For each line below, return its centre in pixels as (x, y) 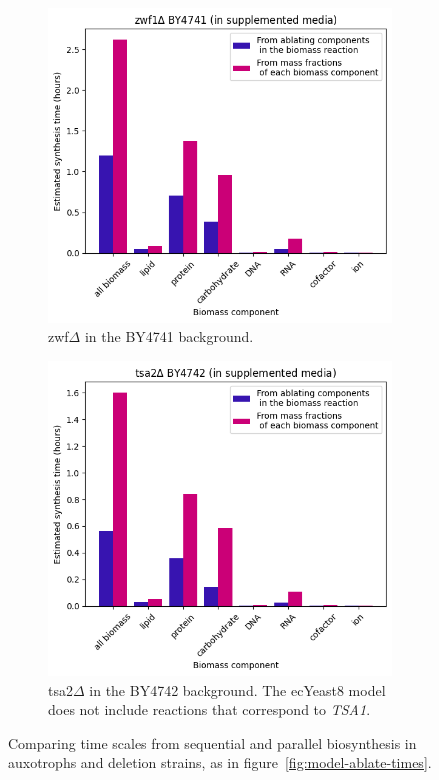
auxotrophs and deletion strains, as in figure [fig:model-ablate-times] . (220, 762)
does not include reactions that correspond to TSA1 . (209, 709)
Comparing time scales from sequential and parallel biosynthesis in (212, 742)
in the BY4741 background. (169, 336)
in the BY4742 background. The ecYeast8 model (237, 689)
